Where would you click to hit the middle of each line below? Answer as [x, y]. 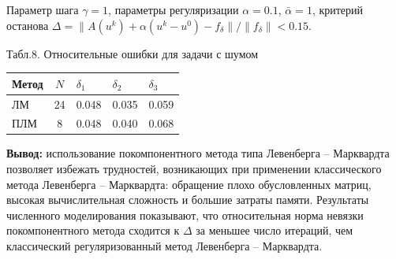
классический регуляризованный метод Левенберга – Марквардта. [164, 246]
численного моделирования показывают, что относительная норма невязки [185, 215]
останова [28, 25]
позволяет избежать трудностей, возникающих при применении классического [194, 169]
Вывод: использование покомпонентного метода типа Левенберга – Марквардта [198, 153]
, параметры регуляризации [174, 9]
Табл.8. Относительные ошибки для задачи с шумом [133, 53]
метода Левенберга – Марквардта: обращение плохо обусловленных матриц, [189, 184]
